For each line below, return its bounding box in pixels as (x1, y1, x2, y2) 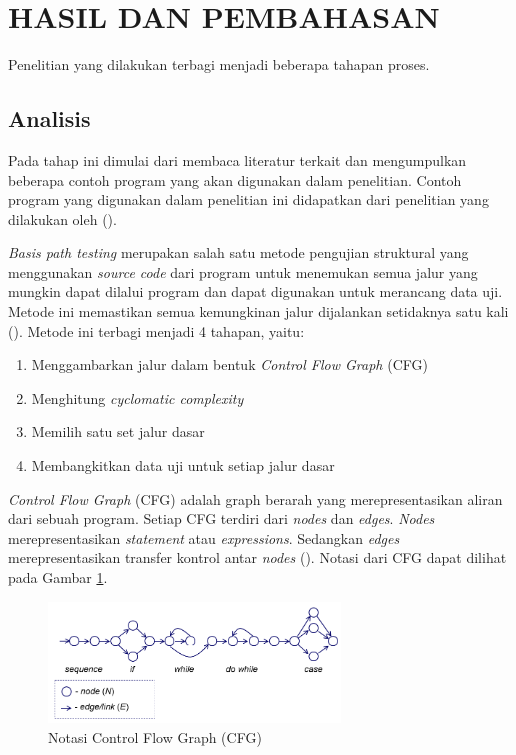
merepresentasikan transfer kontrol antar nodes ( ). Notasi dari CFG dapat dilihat (8, 547, 507, 568)
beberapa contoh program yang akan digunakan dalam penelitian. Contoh (8, 169, 462, 190)
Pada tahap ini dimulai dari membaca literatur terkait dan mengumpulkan (8, 149, 467, 170)
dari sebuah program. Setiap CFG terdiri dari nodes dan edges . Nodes (8, 508, 435, 529)
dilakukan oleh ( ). (8, 208, 117, 229)
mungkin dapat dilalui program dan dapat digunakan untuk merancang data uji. (8, 281, 503, 302)
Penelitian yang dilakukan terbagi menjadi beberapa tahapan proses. (8, 54, 430, 75)
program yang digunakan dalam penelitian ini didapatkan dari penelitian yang (8, 189, 489, 210)
